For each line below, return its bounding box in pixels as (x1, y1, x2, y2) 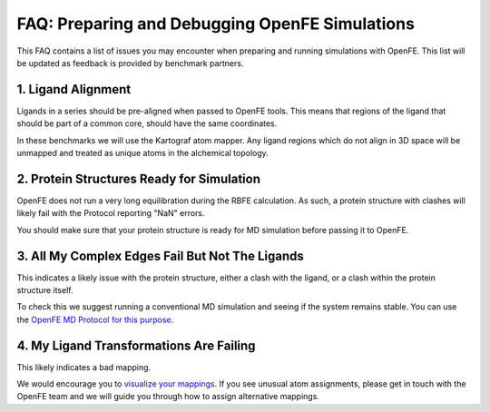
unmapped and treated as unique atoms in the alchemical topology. (16, 148, 269, 159)
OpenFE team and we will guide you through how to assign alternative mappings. (16, 391, 319, 402)
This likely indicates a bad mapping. (16, 361, 152, 372)
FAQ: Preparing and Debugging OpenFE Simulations (16, 14, 415, 34)
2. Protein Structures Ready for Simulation (16, 171, 261, 186)
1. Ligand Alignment (16, 82, 132, 97)
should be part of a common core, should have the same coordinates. (16, 118, 278, 129)
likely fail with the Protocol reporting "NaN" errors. (16, 208, 205, 219)
